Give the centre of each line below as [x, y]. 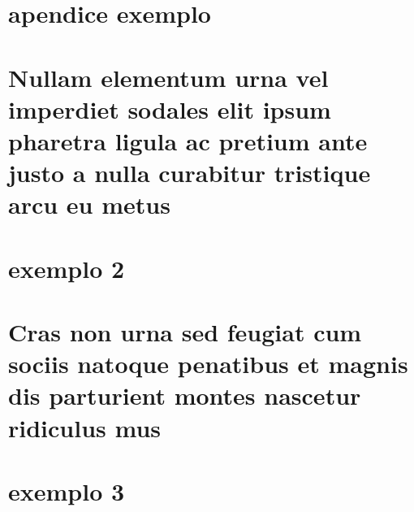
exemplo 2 [67, 268]
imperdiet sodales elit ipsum [170, 108]
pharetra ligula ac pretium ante [188, 140]
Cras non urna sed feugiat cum [185, 332]
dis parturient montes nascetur [185, 395]
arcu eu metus [89, 204]
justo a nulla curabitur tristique [190, 173]
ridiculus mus [85, 427]
